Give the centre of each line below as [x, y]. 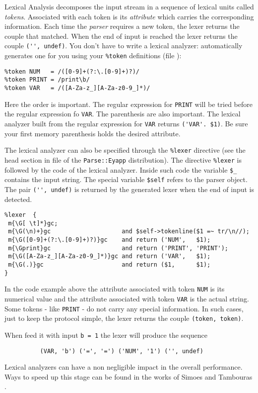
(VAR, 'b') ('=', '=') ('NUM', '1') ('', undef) [122, 351]
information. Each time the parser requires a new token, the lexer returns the [122, 26]
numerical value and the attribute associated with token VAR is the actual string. [127, 298]
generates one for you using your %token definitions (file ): [93, 55]
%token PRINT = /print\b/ [47, 80]
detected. [18, 199]
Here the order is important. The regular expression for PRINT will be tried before [129, 104]
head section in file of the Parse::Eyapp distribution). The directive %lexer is [123, 159]
